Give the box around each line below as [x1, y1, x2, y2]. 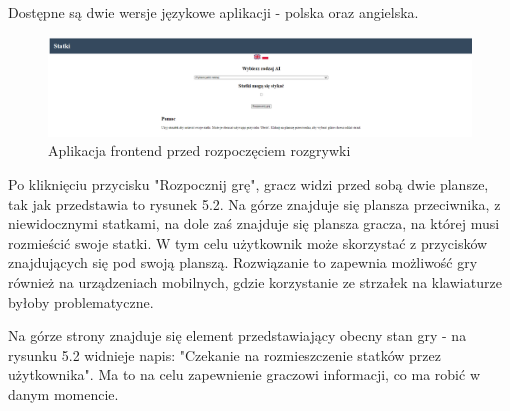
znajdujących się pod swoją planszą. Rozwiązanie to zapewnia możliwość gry [8, 252, 478, 273]
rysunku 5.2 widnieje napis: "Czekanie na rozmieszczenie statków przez [8, 344, 442, 365]
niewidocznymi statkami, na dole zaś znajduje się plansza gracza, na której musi [8, 213, 500, 234]
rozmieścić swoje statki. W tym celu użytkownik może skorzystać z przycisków [8, 232, 488, 253]
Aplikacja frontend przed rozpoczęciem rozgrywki [48, 140, 351, 161]
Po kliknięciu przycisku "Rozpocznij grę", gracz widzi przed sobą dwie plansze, [8, 173, 489, 194]
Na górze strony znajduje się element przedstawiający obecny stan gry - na [8, 325, 467, 346]
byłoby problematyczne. [8, 291, 154, 312]
